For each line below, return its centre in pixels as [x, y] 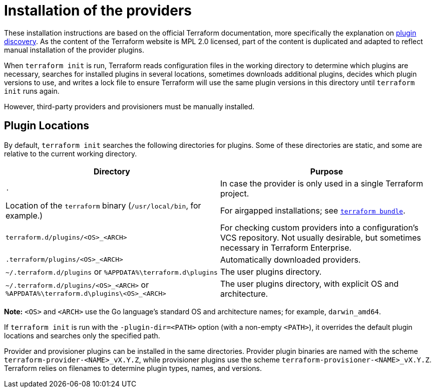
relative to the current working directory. [71, 153]
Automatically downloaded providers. [291, 259]
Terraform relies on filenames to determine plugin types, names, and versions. [133, 368]
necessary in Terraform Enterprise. [286, 247]
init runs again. [32, 91]
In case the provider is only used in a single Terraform [322, 183]
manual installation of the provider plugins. [74, 50]
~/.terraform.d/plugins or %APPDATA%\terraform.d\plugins [112, 271]
